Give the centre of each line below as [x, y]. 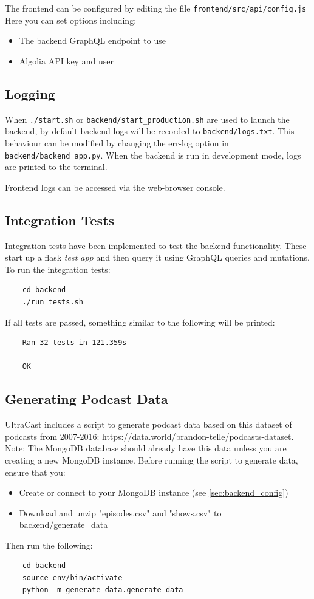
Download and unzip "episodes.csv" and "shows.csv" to [120, 512]
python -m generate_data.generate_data [103, 590]
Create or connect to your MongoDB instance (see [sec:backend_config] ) [154, 492]
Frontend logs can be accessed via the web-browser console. [115, 187]
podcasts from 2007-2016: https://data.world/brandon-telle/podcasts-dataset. [149, 436]
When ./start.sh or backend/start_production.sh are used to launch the [147, 119]
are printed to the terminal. [56, 167]
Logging [30, 93]
